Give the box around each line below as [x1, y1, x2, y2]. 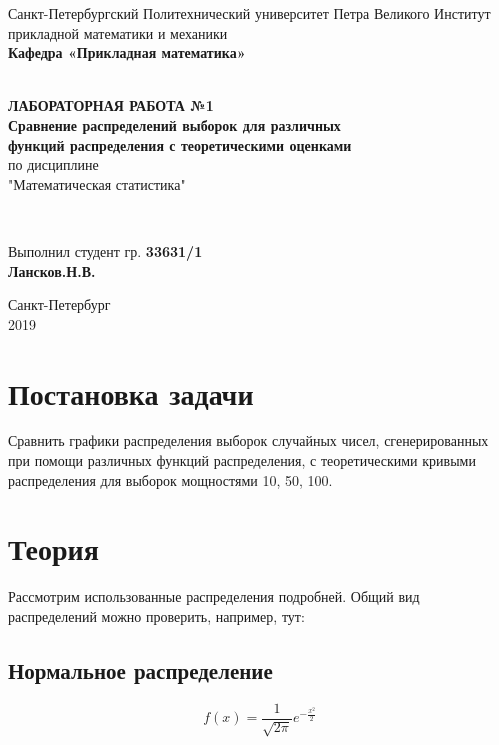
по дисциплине [8, 154, 99, 175]
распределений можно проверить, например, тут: [8, 605, 305, 626]
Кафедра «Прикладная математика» [8, 42, 246, 63]
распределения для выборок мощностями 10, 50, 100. [8, 469, 333, 490]
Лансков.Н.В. [8, 260, 96, 281]
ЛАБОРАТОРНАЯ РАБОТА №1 [8, 95, 214, 116]
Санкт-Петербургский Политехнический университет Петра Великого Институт [8, 3, 491, 23]
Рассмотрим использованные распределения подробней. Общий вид [8, 586, 420, 607]
